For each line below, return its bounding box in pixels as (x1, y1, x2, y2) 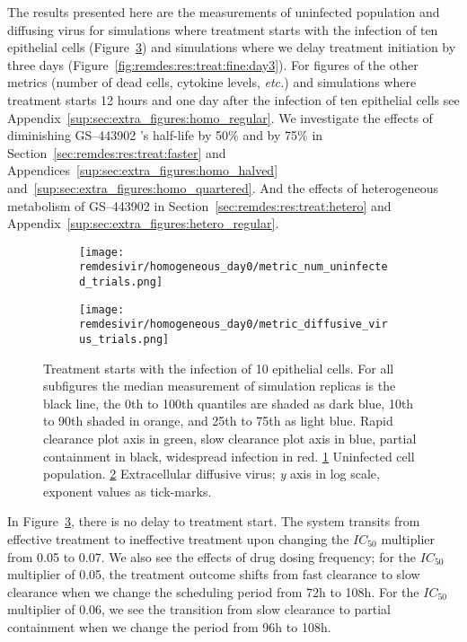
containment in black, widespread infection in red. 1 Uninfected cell (43, 446, 415, 465)
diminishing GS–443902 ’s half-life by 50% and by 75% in (7, 126, 323, 145)
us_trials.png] (79, 333, 170, 346)
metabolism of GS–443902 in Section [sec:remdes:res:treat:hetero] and (7, 196, 392, 215)
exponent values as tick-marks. (43, 481, 212, 500)
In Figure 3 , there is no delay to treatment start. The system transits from (7, 512, 420, 531)
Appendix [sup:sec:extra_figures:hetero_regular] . (7, 214, 279, 233)
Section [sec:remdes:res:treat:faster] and (7, 143, 226, 162)
